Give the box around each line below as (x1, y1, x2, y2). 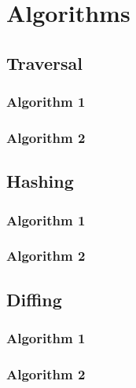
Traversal (6, 50, 83, 75)
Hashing (6, 169, 74, 193)
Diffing (6, 287, 62, 311)
